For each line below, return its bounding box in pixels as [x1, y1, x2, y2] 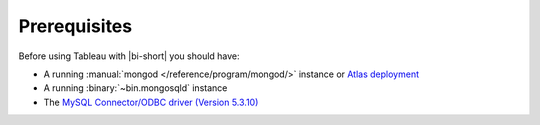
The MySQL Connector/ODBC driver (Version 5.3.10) [43, 96, 259, 108]
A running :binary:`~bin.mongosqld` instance [43, 82, 228, 94]
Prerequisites [18, 15, 133, 37]
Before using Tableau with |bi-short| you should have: [18, 50, 240, 62]
